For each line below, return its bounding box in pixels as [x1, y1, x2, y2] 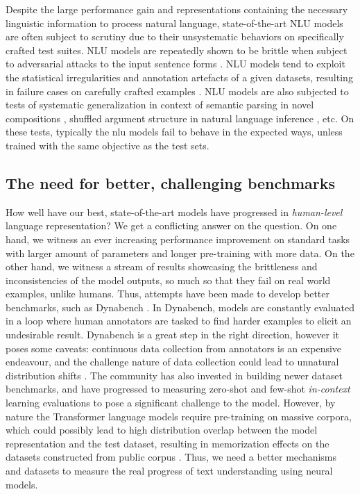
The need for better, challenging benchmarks [6, 172, 336, 193]
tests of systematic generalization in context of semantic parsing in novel [6, 97, 314, 112]
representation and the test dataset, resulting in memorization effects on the [6, 436, 329, 450]
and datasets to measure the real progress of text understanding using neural [6, 463, 333, 478]
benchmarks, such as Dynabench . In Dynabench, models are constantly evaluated [6, 299, 354, 314]
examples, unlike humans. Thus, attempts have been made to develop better [6, 286, 329, 301]
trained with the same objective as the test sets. [6, 138, 209, 152]
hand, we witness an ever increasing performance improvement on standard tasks [6, 231, 350, 246]
